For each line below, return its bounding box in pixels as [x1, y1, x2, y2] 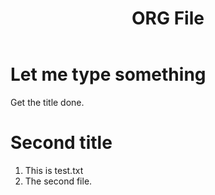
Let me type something [10, 63, 207, 86]
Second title [10, 132, 113, 154]
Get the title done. [10, 96, 85, 108]
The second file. [24, 175, 93, 187]
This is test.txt [24, 164, 84, 176]
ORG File [131, 7, 205, 30]
